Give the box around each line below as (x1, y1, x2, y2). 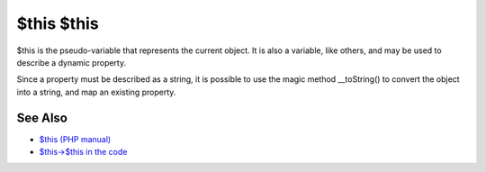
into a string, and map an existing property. (16, 86, 176, 97)
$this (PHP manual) (39, 133, 112, 144)
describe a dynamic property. (16, 57, 126, 68)
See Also (16, 110, 67, 125)
